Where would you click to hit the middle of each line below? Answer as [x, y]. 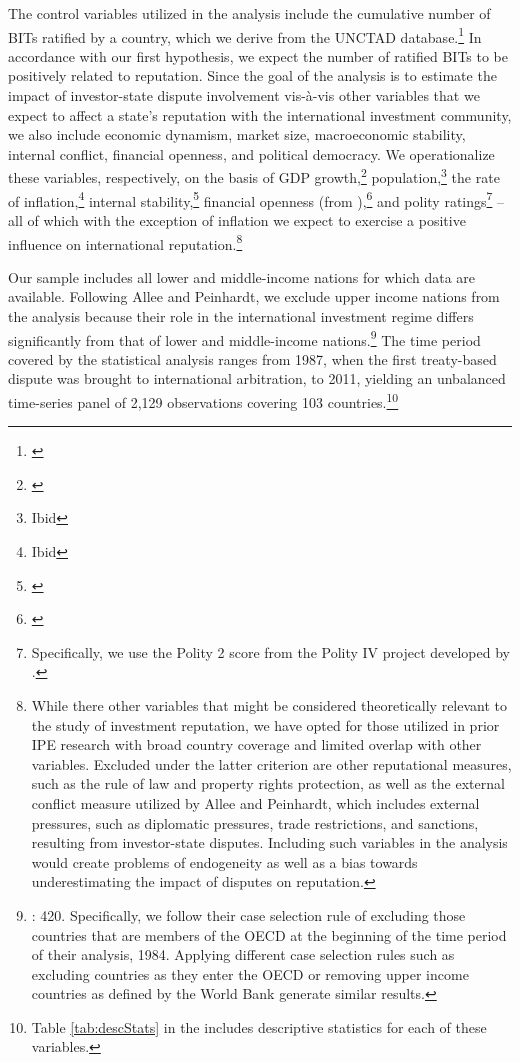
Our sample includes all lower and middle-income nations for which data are [242, 276]
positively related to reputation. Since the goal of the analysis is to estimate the [252, 75]
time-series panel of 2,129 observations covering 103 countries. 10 [203, 400]
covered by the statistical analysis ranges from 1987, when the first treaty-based [252, 358]
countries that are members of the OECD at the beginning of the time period [269, 934]
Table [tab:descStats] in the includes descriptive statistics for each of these [259, 1026]
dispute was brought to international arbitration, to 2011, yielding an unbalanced [257, 378]
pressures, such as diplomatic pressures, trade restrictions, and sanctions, [255, 822]
